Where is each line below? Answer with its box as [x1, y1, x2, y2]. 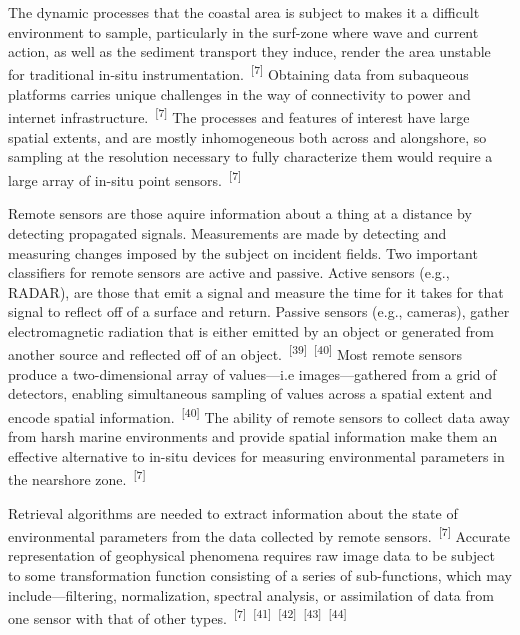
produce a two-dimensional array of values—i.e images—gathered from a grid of [8, 363, 497, 384]
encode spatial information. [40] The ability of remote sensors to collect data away [8, 403, 510, 427]
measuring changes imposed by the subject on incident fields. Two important [8, 242, 478, 263]
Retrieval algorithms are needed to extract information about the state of [8, 502, 458, 523]
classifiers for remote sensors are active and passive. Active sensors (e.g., [8, 262, 450, 283]
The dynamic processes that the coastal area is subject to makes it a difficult [8, 2, 480, 22]
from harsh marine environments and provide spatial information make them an [8, 426, 498, 447]
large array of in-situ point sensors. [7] [8, 167, 242, 190]
